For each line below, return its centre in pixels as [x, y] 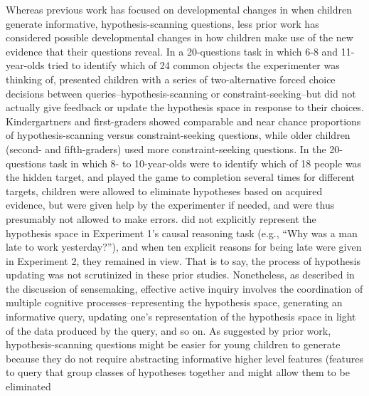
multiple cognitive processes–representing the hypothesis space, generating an [174, 302]
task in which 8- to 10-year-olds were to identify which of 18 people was [205, 163]
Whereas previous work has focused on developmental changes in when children [179, 9]
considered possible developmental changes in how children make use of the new [180, 37]
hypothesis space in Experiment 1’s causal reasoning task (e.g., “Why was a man [182, 233]
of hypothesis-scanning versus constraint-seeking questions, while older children [178, 135]
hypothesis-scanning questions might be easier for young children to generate [173, 344]
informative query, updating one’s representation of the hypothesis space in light [181, 317]
